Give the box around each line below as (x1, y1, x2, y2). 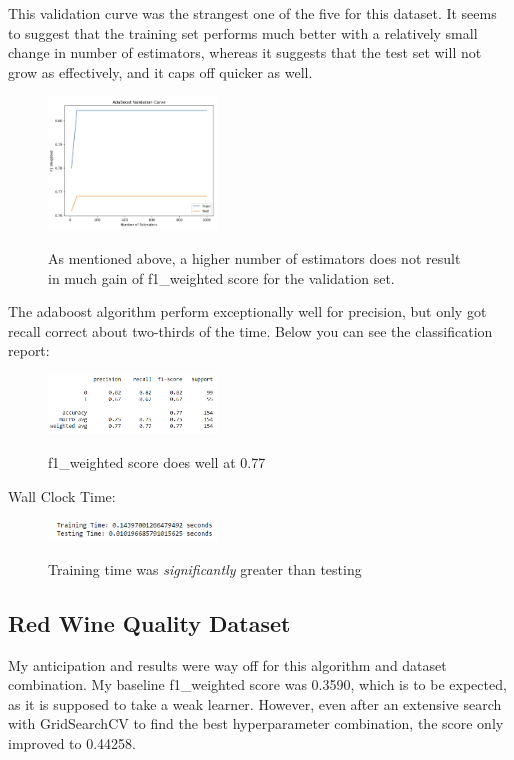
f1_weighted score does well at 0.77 (48, 452, 266, 473)
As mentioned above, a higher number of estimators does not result (48, 247, 461, 268)
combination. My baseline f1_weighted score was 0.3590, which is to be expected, (8, 674, 507, 695)
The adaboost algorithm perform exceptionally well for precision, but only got (8, 301, 487, 322)
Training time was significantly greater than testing (48, 558, 362, 579)
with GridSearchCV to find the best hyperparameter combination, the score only (8, 713, 504, 734)
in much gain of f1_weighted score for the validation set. (48, 267, 395, 288)
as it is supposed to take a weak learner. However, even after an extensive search (8, 693, 502, 714)
